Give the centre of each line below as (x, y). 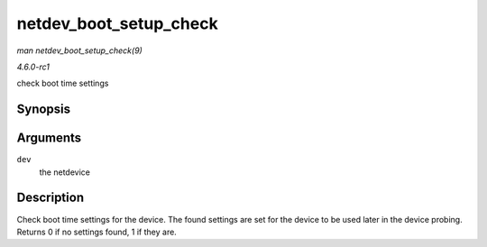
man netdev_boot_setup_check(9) (80, 50)
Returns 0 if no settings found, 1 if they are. (97, 232)
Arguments (49, 138)
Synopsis (44, 110)
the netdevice (64, 172)
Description (51, 198)
